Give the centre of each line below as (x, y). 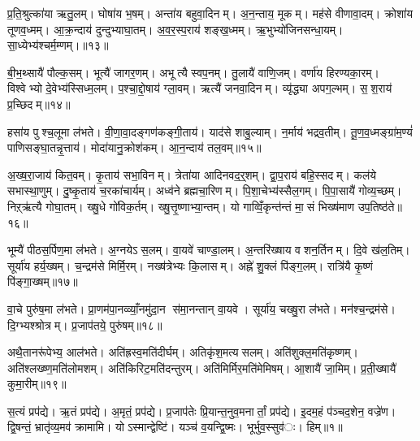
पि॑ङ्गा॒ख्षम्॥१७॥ (43, 281)
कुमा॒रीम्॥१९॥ (37, 384)
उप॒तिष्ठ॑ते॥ (380, 206)
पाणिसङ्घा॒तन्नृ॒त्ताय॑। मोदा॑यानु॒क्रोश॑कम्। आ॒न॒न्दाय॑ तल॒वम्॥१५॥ (134, 147)
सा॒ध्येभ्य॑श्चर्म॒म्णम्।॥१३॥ (58, 45)
